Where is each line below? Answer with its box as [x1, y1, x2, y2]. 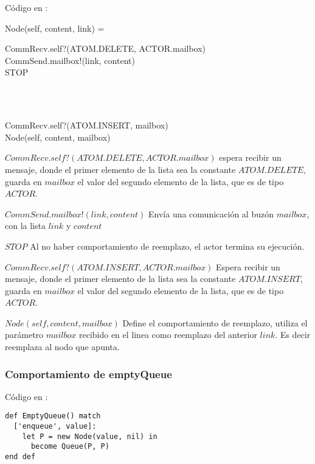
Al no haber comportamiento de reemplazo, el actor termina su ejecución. [30, 239, 305, 252]
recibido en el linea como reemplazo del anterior [78, 328, 257, 341]
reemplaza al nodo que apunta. [5, 340, 120, 353]
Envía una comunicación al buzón [148, 207, 274, 220]
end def [5, 452, 36, 462]
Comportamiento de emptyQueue [5, 366, 172, 381]
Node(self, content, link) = [5, 21, 105, 34]
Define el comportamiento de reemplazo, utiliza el [122, 316, 308, 329]
